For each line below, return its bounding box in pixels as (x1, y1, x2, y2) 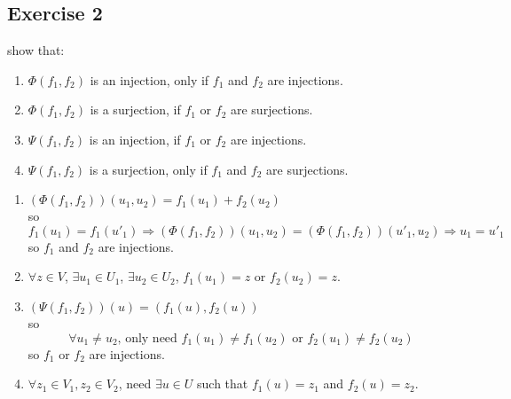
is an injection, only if (90, 70, 209, 89)
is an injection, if (89, 129, 181, 148)
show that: (7, 41, 65, 59)
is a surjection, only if (89, 160, 208, 178)
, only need (117, 332, 177, 345)
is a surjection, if (90, 100, 181, 119)
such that (197, 374, 248, 393)
